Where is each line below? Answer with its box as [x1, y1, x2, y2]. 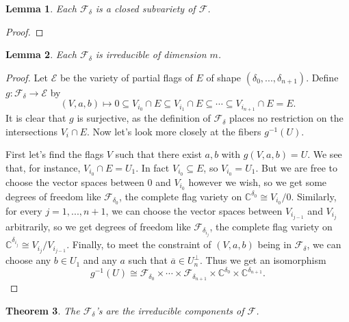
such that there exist [115, 147, 202, 161]
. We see [307, 147, 342, 161]
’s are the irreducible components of [95, 303, 244, 317]
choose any [5, 253, 51, 267]
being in [257, 237, 292, 252]
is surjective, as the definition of [77, 111, 211, 125]
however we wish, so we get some [188, 174, 327, 189]
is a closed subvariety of [95, 1, 196, 15]
